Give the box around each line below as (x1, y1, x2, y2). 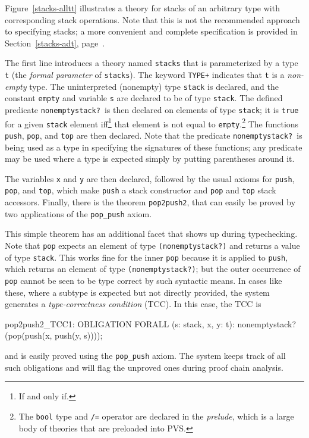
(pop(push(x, (5, 329, 52, 342)
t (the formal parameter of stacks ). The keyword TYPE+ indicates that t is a (5, 68, 285, 81)
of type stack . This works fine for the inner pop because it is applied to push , (5, 251, 288, 263)
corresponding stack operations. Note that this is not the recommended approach (5, 13, 300, 26)
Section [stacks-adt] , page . (5, 36, 105, 49)
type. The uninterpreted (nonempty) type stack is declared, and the (29, 80, 279, 92)
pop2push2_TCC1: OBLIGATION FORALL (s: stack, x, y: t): (5, 317, 235, 330)
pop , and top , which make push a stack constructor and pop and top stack (5, 184, 276, 196)
